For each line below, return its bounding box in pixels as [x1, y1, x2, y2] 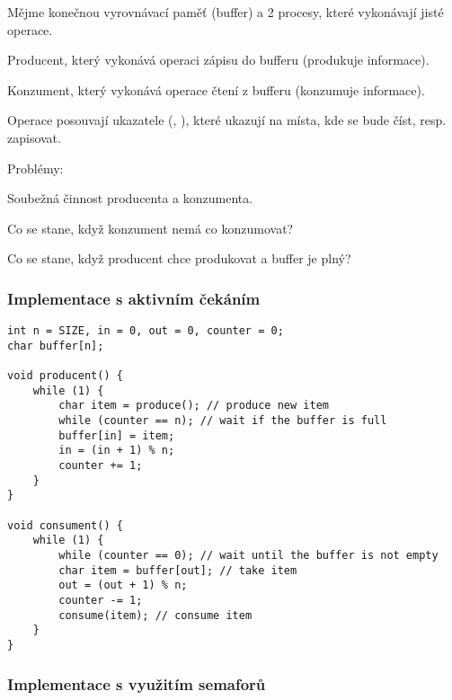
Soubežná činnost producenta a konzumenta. [7, 189, 253, 208]
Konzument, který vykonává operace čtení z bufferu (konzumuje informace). [7, 80, 425, 99]
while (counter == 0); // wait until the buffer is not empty [58, 549, 439, 562]
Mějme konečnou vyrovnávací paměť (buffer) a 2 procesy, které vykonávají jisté [7, 3, 444, 21]
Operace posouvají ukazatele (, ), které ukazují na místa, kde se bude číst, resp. [7, 111, 447, 129]
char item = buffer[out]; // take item [58, 563, 297, 577]
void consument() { [7, 518, 123, 532]
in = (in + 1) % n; [58, 444, 175, 457]
